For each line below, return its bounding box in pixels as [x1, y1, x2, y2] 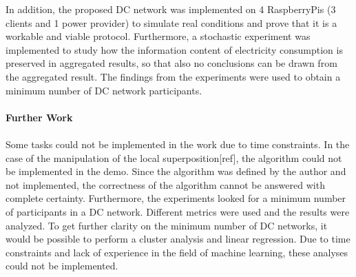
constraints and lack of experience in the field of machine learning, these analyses [6, 245, 348, 259]
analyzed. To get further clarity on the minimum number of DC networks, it [6, 218, 328, 232]
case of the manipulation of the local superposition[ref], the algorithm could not [6, 150, 342, 165]
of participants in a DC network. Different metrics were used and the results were [6, 204, 350, 218]
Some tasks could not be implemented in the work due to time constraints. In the [6, 136, 350, 151]
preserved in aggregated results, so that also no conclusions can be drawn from [6, 56, 337, 70]
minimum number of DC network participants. [6, 83, 202, 97]
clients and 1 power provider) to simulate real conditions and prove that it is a [6, 15, 337, 30]
